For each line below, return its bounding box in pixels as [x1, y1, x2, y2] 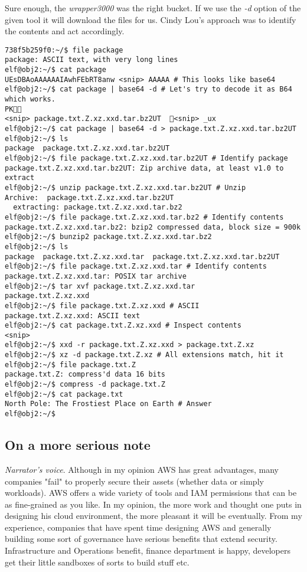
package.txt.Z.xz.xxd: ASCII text [5, 311, 141, 320]
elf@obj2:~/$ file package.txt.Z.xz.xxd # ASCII [5, 301, 200, 310]
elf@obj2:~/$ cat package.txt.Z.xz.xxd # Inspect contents [5, 321, 241, 330]
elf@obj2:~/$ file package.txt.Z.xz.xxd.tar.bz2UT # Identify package [5, 154, 288, 162]
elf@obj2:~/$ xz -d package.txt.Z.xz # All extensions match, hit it [5, 351, 284, 359]
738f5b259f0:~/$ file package [5, 45, 123, 54]
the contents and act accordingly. [5, 25, 125, 37]
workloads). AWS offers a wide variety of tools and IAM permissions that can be [5, 486, 297, 499]
